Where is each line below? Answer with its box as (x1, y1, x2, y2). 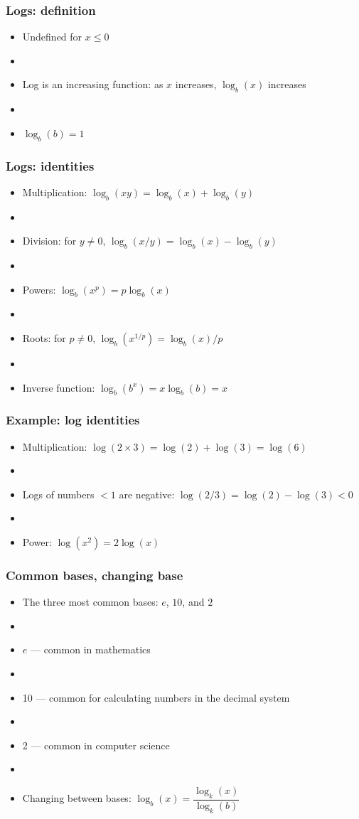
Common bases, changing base (6, 566, 183, 584)
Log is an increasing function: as (22, 77, 164, 92)
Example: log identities (6, 411, 140, 429)
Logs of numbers (22, 486, 95, 501)
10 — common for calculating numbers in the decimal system (22, 690, 290, 705)
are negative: (119, 486, 175, 501)
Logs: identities (6, 156, 95, 174)
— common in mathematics (30, 642, 151, 657)
